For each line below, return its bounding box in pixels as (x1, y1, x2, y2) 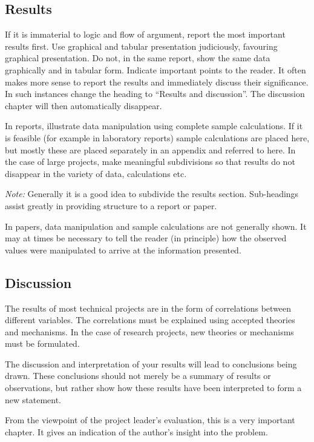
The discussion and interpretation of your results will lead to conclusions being (5, 357, 297, 370)
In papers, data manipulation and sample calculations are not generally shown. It (5, 219, 307, 232)
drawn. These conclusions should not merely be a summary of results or (5, 369, 271, 382)
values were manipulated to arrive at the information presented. (5, 243, 241, 256)
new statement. (5, 393, 62, 406)
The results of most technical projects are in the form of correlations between (5, 301, 292, 314)
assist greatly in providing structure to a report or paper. (5, 199, 217, 212)
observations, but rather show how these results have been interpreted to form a (5, 381, 302, 394)
